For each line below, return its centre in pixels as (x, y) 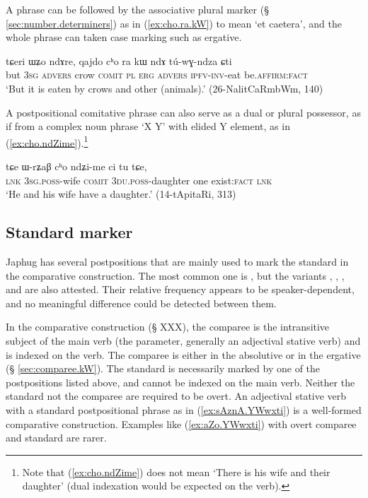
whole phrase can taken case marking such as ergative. (124, 37)
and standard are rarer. (56, 438)
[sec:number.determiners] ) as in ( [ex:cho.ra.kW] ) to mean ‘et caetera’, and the (174, 23)
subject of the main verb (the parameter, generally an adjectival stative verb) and (183, 340)
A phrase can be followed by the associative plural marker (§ (137, 9)
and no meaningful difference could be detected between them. (141, 303)
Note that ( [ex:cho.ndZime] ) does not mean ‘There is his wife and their (176, 472)
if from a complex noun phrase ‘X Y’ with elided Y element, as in (148, 126)
